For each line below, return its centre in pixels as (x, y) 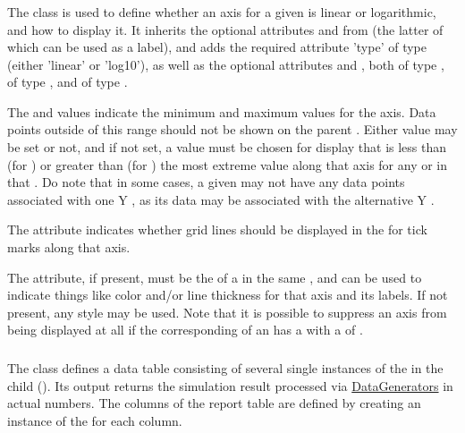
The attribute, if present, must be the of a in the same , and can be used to (215, 277)
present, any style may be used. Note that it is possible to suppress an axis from (227, 312)
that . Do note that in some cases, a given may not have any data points (206, 182)
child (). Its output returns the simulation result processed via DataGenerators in (230, 385)
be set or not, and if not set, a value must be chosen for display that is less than (227, 147)
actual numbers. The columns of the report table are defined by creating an (214, 403)
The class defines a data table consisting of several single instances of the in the (225, 367)
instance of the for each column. (95, 420)
